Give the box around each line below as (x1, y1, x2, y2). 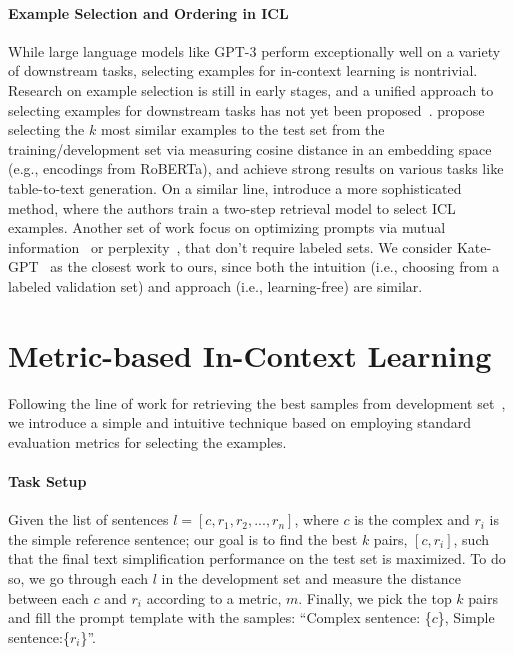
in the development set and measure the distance (161, 568, 461, 588)
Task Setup (8, 471, 87, 492)
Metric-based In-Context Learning (8, 334, 492, 375)
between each (8, 587, 89, 608)
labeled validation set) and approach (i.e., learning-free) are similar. (8, 275, 423, 296)
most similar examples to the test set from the (100, 119, 385, 140)
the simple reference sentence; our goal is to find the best (8, 528, 358, 549)
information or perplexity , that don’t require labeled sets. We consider (8, 236, 453, 257)
